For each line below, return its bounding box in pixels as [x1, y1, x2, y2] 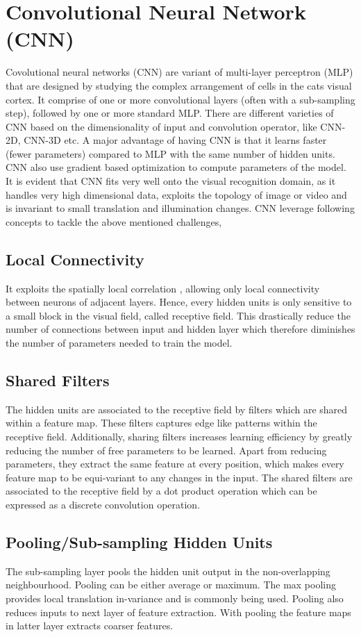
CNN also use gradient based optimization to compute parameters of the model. [6, 160, 346, 174]
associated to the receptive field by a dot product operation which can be [6, 483, 317, 498]
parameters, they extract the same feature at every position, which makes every [6, 456, 344, 471]
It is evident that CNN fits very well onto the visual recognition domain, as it [6, 174, 336, 188]
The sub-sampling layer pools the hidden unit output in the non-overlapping [6, 563, 330, 578]
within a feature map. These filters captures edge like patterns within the [6, 415, 317, 430]
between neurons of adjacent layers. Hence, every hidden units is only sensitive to [6, 295, 352, 309]
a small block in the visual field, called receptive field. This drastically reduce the [6, 308, 351, 322]
